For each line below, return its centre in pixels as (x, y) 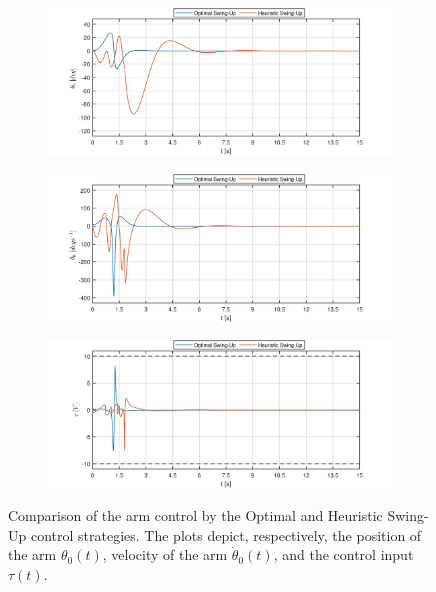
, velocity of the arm (165, 554)
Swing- (408, 515)
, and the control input (343, 554)
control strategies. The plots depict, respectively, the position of (226, 534)
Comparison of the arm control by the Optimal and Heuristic (195, 515)
